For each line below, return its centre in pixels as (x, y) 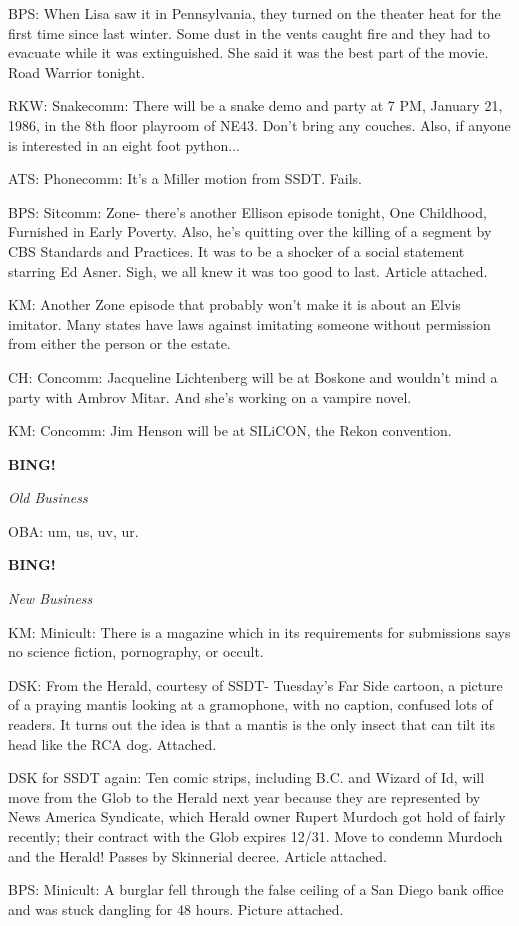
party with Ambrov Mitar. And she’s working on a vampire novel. (210, 396)
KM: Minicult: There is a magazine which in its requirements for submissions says (259, 631)
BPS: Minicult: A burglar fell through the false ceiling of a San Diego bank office (256, 889)
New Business (50, 598)
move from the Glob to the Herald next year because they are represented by (244, 796)
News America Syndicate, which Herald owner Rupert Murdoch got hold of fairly (257, 816)
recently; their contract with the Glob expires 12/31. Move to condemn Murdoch (255, 836)
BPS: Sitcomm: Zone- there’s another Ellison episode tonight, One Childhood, (247, 211)
